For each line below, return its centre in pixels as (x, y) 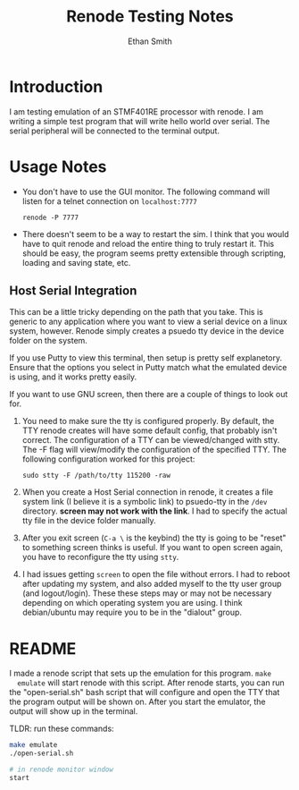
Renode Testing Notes (150, 17)
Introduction (56, 86)
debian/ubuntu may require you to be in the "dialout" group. (132, 612)
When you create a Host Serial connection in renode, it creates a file (148, 492)
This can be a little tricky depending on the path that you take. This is (136, 312)
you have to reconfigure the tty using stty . (100, 557)
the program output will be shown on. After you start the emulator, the (137, 702)
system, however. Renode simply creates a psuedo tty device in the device (147, 331)
